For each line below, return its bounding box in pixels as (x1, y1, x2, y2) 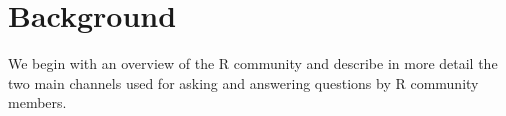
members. (8, 92, 67, 113)
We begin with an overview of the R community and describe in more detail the (8, 53, 498, 74)
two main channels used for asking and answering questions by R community (8, 72, 479, 93)
